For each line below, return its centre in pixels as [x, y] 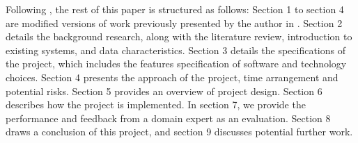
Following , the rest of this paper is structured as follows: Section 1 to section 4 [175, 9]
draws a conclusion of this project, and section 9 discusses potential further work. [179, 132]
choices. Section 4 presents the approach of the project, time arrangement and [172, 77]
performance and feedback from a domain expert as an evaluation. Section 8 [168, 118]
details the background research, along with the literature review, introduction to [179, 36]
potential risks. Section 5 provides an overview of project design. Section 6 [164, 91]
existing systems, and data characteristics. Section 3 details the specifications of [176, 50]
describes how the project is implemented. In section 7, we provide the [156, 104]
